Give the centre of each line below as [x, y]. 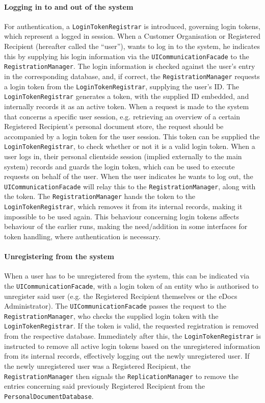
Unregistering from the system [59, 256]
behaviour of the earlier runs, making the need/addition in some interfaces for [126, 226]
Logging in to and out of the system [69, 6]
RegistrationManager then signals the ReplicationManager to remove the [121, 376]
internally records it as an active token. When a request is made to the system [127, 106]
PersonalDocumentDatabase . [49, 396]
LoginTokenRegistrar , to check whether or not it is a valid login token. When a [130, 146]
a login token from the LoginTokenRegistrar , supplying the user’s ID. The [122, 86]
